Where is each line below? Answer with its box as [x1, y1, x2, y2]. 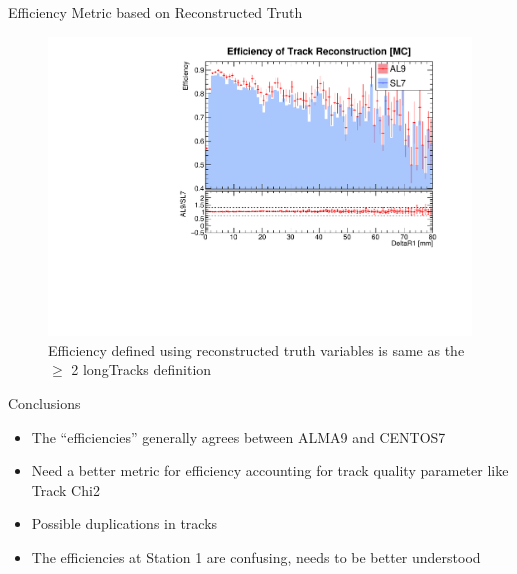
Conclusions [8, 393, 81, 414]
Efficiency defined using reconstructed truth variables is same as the [48, 339, 465, 360]
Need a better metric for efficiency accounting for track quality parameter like [31, 460, 509, 481]
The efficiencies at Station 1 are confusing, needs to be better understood [31, 547, 481, 567]
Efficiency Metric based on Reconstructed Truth [8, 2, 303, 22]
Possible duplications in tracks [31, 513, 218, 534]
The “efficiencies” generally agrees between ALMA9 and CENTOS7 [31, 426, 446, 447]
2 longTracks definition [71, 359, 212, 380]
